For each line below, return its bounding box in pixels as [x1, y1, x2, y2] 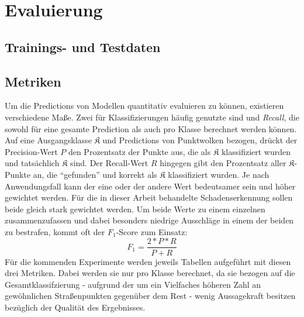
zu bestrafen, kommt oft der [5, 225, 105, 237]
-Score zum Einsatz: [116, 225, 188, 237]
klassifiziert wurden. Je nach [168, 168, 270, 180]
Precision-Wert [5, 145, 58, 157]
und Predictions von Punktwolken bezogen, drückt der [102, 134, 298, 146]
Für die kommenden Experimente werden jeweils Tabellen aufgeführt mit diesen [5, 255, 291, 267]
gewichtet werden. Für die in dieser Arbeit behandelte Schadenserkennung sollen [5, 191, 293, 204]
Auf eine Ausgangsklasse [5, 134, 92, 146]
